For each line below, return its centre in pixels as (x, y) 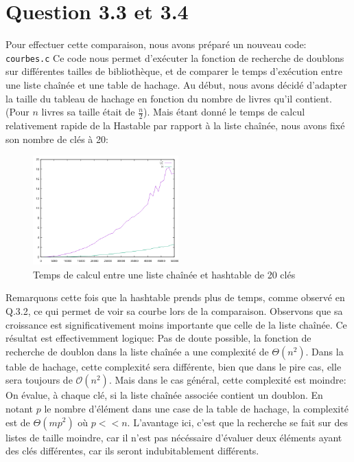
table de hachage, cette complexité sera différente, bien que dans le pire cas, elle (174, 366)
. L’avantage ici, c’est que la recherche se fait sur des (237, 422)
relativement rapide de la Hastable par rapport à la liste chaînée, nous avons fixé (175, 125)
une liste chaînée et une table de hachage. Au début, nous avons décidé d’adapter (176, 84)
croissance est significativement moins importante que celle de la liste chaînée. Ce (176, 324)
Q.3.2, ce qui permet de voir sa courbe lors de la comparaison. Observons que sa (174, 310)
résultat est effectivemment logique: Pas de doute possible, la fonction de (158, 338)
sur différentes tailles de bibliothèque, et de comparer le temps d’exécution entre (174, 71)
